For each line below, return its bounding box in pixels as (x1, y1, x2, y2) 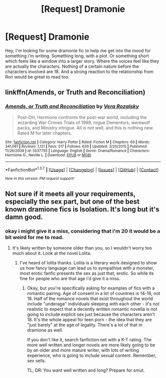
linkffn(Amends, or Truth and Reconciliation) (5, 88, 146, 97)
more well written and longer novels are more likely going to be (27, 342, 156, 348)
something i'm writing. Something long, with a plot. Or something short (5, 53, 149, 59)
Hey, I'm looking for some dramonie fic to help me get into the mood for (5, 47, 151, 53)
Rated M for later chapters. (17, 130, 72, 136)
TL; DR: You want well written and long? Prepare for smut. (27, 367, 145, 373)
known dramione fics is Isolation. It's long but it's (5, 205, 160, 213)
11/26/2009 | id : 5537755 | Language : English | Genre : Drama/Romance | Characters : (5, 148, 150, 153)
